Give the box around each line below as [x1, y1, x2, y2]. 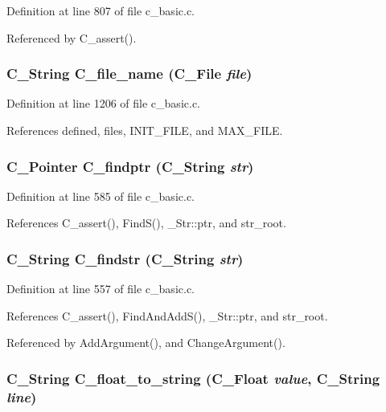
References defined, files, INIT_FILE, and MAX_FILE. [6, 122, 283, 138]
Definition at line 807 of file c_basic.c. [6, 2, 195, 18]
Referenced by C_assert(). [6, 29, 137, 46]
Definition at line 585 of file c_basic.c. [6, 187, 195, 204]
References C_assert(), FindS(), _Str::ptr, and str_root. [6, 214, 286, 231]
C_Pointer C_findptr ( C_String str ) [6, 156, 254, 176]
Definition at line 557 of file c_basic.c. [6, 280, 195, 297]
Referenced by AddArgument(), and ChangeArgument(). [6, 334, 285, 351]
